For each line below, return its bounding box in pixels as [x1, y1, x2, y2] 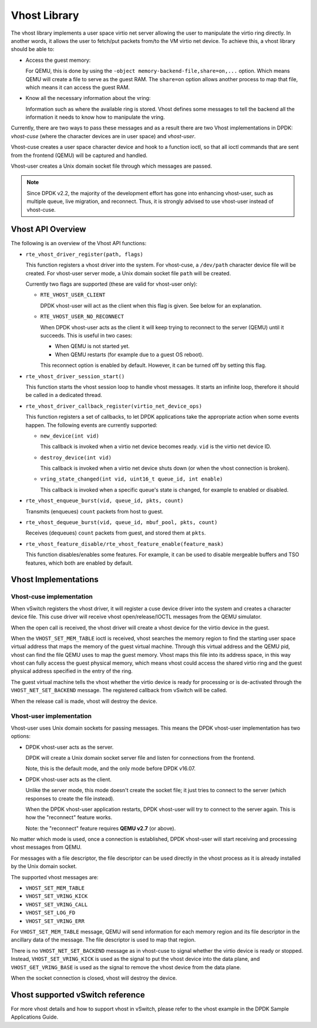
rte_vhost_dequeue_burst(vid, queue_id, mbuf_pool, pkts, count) [25, 519, 218, 526]
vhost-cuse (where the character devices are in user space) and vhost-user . [11, 132, 196, 139]
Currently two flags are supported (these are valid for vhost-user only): [25, 281, 198, 288]
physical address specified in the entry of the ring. [11, 667, 133, 675]
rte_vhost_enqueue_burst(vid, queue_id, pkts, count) [25, 498, 184, 504]
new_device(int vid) [40, 432, 100, 439]
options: [11, 733, 31, 740]
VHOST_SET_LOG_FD [25, 909, 76, 916]
